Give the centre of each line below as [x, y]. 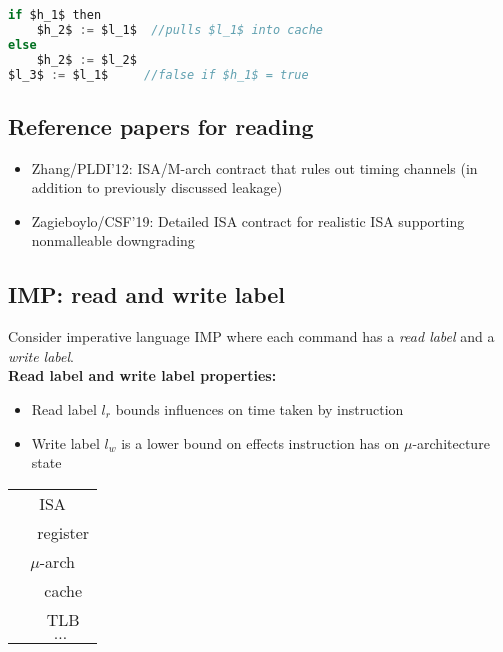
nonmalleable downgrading [113, 240]
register [63, 532]
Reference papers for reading [161, 125]
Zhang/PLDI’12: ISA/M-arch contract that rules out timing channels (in [254, 167]
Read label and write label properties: [142, 375]
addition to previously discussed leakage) [157, 187]
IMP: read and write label [147, 294]
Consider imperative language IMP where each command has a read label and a [251, 336]
